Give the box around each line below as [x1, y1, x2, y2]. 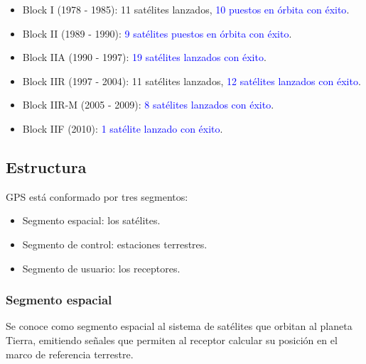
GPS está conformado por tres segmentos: [6, 189, 188, 204]
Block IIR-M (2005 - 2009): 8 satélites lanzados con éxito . [22, 97, 274, 112]
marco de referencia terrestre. [6, 346, 134, 361]
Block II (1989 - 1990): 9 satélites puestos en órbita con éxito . [22, 26, 292, 40]
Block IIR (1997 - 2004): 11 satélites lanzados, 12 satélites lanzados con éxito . [22, 73, 361, 88]
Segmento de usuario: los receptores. [22, 260, 181, 275]
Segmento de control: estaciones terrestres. [22, 236, 208, 251]
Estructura [6, 155, 87, 177]
